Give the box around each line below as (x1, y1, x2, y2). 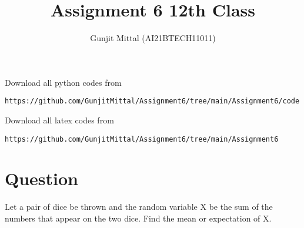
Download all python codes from (5, 76, 122, 88)
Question (5, 166, 78, 190)
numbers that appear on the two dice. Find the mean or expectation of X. (5, 212, 272, 224)
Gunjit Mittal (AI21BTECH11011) (90, 32, 216, 44)
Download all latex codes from (5, 113, 114, 126)
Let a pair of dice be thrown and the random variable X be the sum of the (5, 200, 273, 213)
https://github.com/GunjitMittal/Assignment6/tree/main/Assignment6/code (5, 97, 300, 106)
